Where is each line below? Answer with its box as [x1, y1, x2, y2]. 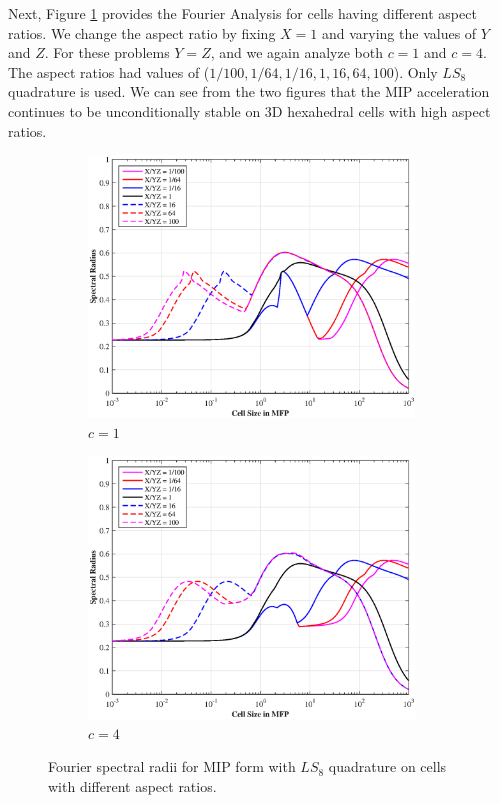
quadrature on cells [328, 756, 447, 777]
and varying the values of [321, 22, 477, 43]
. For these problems [44, 42, 170, 63]
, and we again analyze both [210, 42, 383, 63]
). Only [393, 61, 438, 82]
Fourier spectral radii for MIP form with [48, 756, 296, 777]
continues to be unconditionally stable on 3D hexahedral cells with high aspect [8, 100, 491, 121]
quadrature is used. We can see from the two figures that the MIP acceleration [8, 81, 490, 102]
